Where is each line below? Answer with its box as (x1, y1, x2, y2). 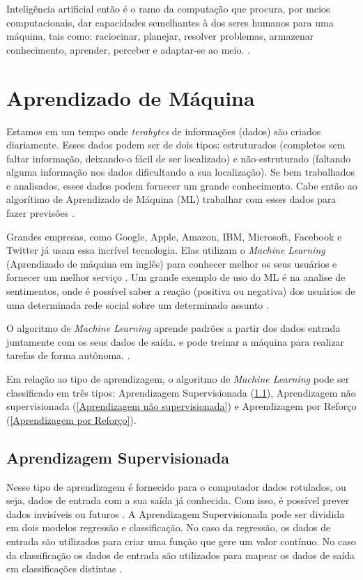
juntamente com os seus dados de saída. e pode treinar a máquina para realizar (6, 334, 345, 349)
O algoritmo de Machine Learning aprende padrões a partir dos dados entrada (6, 321, 341, 335)
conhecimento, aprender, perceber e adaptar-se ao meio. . (6, 42, 250, 56)
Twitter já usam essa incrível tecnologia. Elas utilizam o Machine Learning (6, 243, 325, 257)
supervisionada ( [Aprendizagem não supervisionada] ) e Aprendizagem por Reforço (6, 399, 357, 413)
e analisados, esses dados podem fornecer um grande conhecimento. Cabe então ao (6, 178, 357, 192)
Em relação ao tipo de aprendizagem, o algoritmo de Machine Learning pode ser (6, 372, 350, 386)
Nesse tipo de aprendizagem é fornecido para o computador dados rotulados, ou (6, 479, 346, 494)
